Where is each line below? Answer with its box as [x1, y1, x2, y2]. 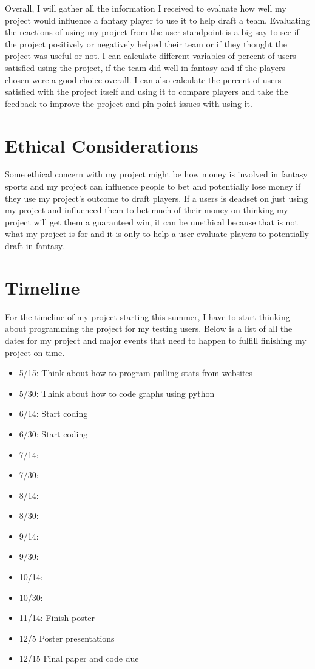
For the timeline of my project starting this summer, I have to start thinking [5, 310, 290, 323]
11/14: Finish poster [19, 611, 95, 624]
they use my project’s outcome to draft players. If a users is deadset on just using [5, 191, 308, 204]
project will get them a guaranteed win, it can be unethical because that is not [5, 215, 298, 228]
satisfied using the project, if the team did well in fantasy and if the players [5, 61, 286, 74]
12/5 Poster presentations [19, 631, 115, 644]
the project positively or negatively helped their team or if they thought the [5, 37, 287, 50]
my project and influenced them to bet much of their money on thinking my [5, 204, 288, 216]
